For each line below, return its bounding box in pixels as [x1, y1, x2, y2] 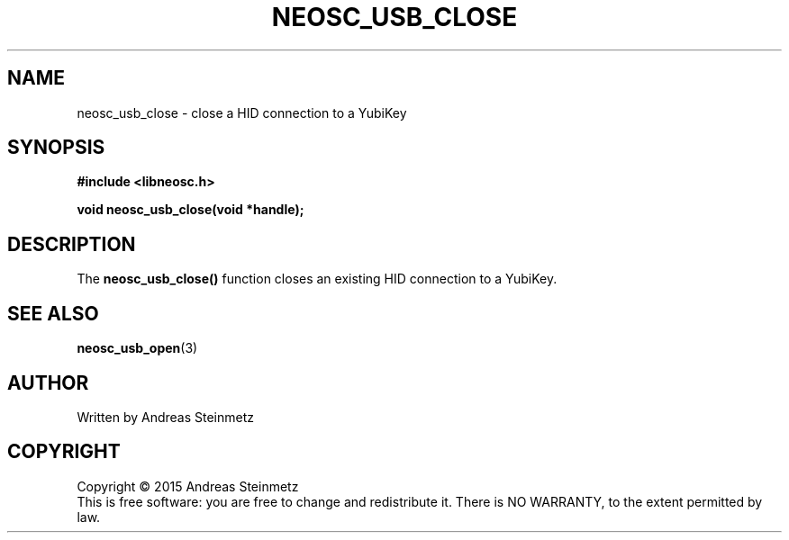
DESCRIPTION [7, 232, 136, 256]
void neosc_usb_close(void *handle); [77, 202, 304, 218]
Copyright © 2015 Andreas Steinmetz [77, 478, 299, 494]
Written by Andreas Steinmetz [77, 409, 255, 425]
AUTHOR [7, 371, 89, 394]
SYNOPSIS [7, 136, 105, 159]
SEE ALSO [7, 301, 99, 325]
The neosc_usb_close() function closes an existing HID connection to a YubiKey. [77, 271, 558, 287]
